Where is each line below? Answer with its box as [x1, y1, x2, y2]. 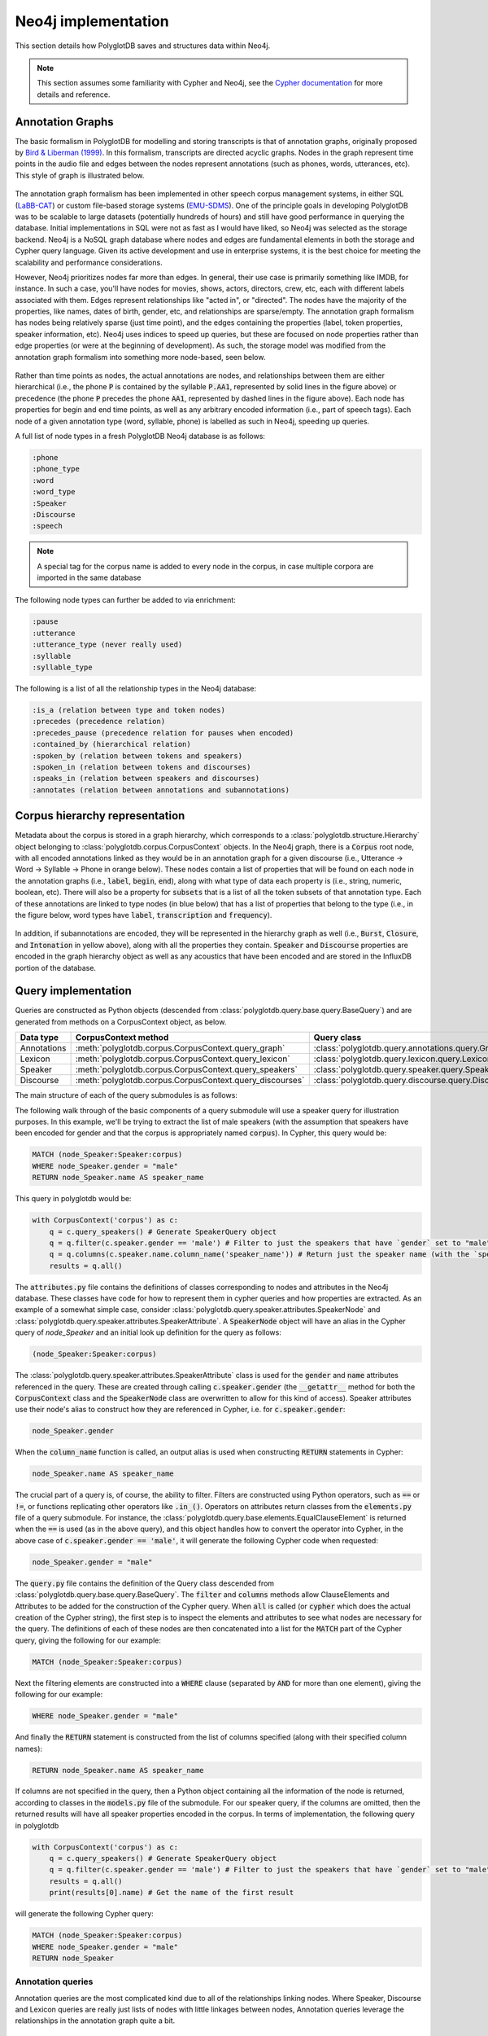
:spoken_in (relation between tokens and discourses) [32, 762, 251, 771]
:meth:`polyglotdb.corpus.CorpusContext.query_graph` [75, 1042, 285, 1054]
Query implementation [15, 984, 132, 998]
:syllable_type [32, 663, 93, 672]
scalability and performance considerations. [15, 257, 163, 267]
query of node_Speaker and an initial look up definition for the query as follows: [15, 1327, 282, 1337]
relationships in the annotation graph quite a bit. [15, 2016, 176, 2025]
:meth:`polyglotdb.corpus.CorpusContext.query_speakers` [75, 1064, 298, 1075]
